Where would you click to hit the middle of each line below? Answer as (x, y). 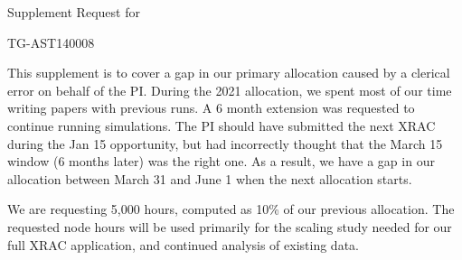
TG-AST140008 (51, 42)
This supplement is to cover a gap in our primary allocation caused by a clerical (229, 73)
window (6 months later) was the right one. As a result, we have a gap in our (221, 161)
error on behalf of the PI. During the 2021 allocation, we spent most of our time (230, 90)
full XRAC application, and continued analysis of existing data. (183, 244)
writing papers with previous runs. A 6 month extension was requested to (211, 108)
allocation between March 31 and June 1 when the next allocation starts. (210, 178)
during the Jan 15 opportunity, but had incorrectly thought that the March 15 (225, 143)
